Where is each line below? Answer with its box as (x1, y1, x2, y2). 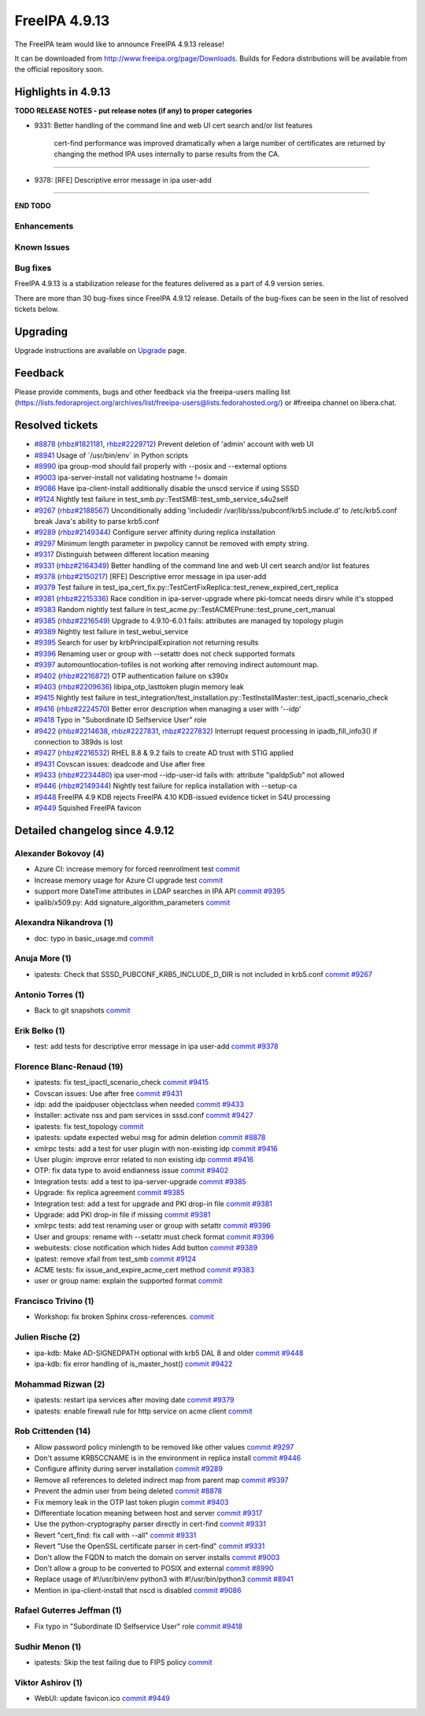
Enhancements (14, 221, 74, 232)
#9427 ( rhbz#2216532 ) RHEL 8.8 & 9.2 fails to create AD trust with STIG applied (34, 748, 294, 758)
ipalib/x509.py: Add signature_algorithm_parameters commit (34, 897, 231, 907)
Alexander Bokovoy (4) (14, 848, 105, 859)
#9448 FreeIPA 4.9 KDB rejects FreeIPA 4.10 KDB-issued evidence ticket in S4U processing (34, 792, 331, 801)
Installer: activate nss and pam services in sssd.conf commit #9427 (34, 1111, 253, 1120)
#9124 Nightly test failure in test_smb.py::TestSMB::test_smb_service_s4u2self (34, 495, 289, 504)
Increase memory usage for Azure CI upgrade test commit (34, 875, 224, 885)
